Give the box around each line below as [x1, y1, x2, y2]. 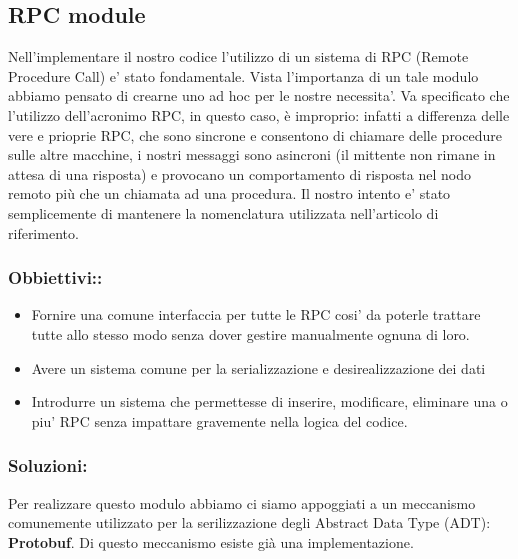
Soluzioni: [8, 453, 88, 478]
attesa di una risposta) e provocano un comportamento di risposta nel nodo [8, 163, 471, 184]
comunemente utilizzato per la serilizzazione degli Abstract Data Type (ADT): [8, 512, 491, 533]
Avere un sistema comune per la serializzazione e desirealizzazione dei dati [31, 357, 486, 378]
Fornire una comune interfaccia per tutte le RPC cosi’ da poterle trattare [31, 304, 481, 325]
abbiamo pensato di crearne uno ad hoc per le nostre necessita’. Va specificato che [8, 85, 510, 106]
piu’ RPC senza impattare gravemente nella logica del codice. [31, 410, 408, 431]
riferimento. [8, 222, 79, 243]
